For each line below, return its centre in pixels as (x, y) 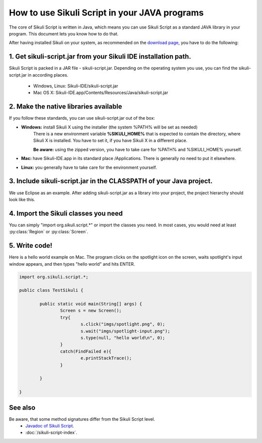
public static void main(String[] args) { (91, 304)
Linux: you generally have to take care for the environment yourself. (89, 167)
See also (22, 407)
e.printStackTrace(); (106, 358)
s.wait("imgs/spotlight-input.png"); (125, 331)
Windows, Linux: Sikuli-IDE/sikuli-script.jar (76, 86)
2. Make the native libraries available (65, 107)
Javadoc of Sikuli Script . (50, 426)
